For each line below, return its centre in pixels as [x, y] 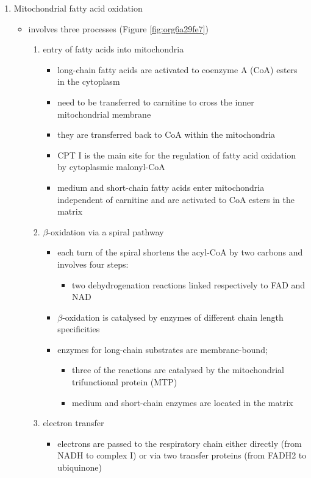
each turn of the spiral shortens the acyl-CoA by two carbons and [180, 252]
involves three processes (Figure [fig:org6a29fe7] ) [119, 28]
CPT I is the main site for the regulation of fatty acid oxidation [177, 155]
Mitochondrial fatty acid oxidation [78, 8]
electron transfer [73, 423]
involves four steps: [93, 264]
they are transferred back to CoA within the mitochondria [166, 134]
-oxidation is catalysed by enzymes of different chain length [173, 317]
